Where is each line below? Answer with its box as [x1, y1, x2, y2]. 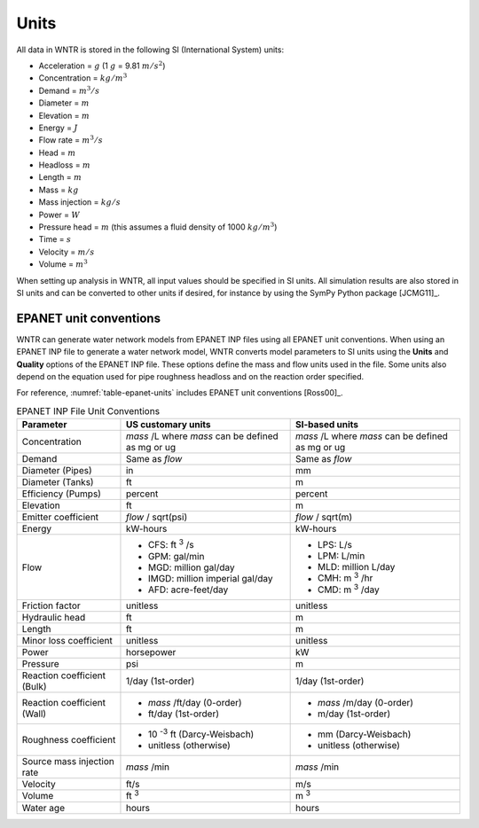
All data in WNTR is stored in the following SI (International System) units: [16, 44, 284, 55]
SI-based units [294, 418, 359, 431]
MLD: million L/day [317, 561, 396, 574]
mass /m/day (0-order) [317, 696, 414, 708]
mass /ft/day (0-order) [147, 696, 243, 708]
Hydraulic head [21, 611, 86, 623]
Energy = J [38, 122, 78, 133]
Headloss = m [38, 160, 90, 170]
